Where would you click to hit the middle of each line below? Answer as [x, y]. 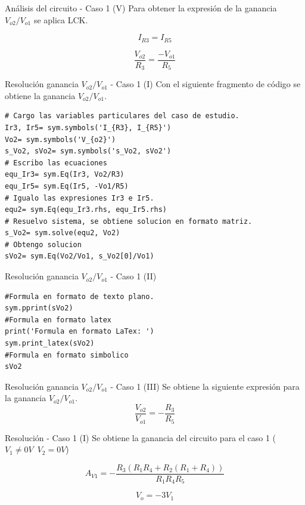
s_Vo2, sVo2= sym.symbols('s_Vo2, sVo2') [88, 151]
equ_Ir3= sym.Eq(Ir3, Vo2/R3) [65, 175]
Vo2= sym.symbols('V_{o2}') [60, 139]
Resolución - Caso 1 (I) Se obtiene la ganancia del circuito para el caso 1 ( [141, 437]
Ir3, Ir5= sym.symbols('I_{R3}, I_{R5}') [88, 127]
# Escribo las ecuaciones [56, 163]
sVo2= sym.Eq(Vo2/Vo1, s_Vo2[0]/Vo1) [80, 256]
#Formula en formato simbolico [67, 355]
